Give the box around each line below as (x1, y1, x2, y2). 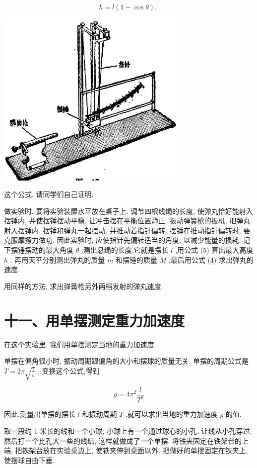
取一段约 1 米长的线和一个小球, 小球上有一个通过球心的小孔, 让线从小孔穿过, (4, 426, 252, 436)
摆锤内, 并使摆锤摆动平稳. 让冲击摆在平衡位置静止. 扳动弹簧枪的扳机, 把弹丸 (4, 215, 251, 226)
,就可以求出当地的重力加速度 (125, 409, 218, 419)
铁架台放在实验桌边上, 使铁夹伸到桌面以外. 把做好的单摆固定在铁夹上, (22, 445, 248, 456)
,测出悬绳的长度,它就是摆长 (81, 245, 169, 255)
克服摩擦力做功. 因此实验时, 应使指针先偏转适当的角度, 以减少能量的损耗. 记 (4, 235, 251, 245)
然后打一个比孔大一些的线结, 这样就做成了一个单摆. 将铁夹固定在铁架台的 (4, 435, 242, 446)
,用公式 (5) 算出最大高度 (175, 245, 254, 255)
